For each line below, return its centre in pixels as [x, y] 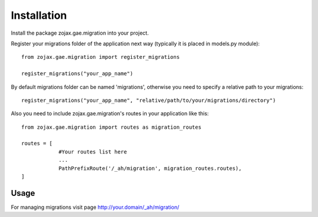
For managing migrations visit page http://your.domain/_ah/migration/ [95, 207]
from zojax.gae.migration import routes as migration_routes [111, 127]
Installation [39, 15]
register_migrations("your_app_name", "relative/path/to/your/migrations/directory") [149, 100]
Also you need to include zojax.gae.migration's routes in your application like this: [110, 113]
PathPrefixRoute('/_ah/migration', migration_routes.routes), [150, 168]
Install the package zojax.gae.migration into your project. [80, 33]
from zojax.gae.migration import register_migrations [100, 57]
